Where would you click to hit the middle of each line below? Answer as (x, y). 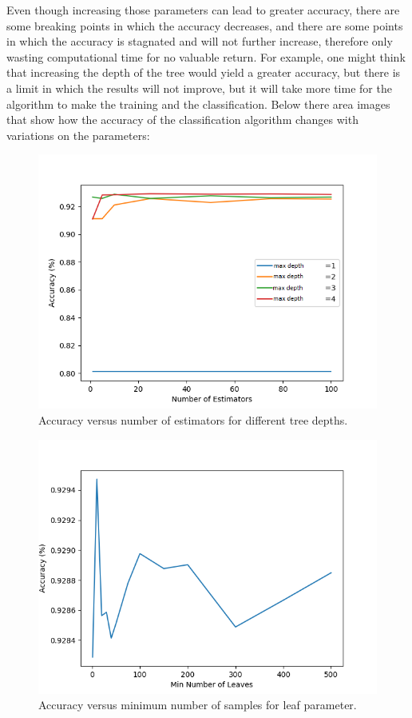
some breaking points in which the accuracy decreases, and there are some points (205, 25)
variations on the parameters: (78, 135)
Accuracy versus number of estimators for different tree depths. (193, 419)
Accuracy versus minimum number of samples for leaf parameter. (198, 705)
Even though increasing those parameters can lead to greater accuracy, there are (203, 10)
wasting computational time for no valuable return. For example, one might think (206, 56)
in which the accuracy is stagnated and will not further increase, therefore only (200, 41)
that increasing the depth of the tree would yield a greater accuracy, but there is (204, 72)
